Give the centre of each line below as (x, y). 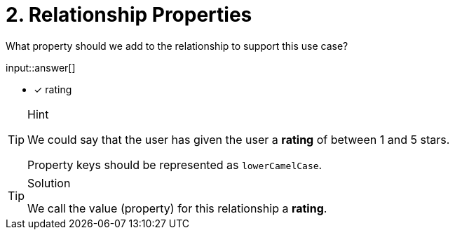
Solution (49, 183)
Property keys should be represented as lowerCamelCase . (175, 164)
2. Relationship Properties (129, 15)
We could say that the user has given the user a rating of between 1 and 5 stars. (239, 139)
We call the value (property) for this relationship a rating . (177, 208)
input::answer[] (41, 67)
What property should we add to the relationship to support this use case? (177, 46)
